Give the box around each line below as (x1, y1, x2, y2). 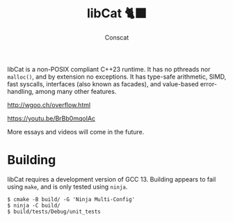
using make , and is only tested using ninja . (7, 182, 128, 191)
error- (200, 79, 218, 88)
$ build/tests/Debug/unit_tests (7, 208, 101, 215)
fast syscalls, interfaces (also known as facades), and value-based (7, 79, 199, 88)
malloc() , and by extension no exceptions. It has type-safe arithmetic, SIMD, (7, 72, 227, 81)
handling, (7, 87, 34, 95)
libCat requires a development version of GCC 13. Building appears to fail (7, 175, 216, 183)
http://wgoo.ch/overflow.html (7, 100, 91, 109)
